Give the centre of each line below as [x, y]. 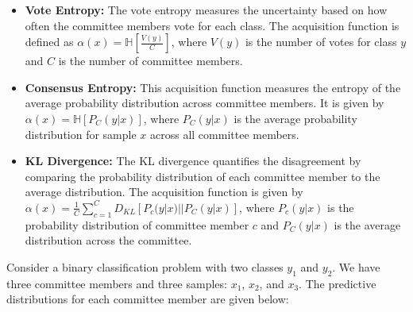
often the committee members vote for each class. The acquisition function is [212, 25]
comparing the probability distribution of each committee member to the [203, 176]
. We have [356, 266]
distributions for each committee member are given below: [148, 299]
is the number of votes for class [321, 42]
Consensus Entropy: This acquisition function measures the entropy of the [213, 87]
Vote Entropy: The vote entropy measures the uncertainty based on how [206, 10]
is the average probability [295, 118]
